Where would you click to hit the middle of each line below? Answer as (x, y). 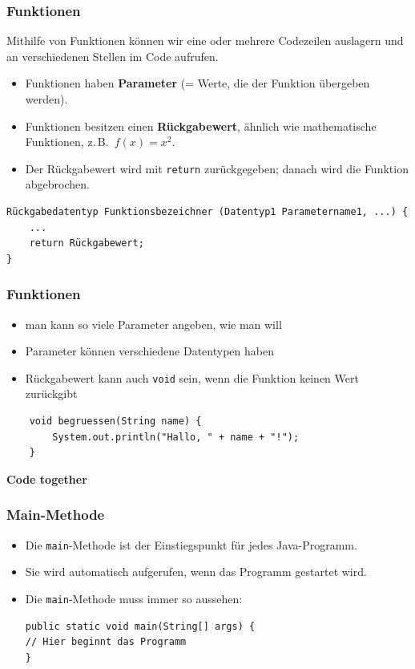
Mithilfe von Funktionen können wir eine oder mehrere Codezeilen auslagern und (205, 41)
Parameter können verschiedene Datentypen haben (149, 351)
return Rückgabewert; (87, 243)
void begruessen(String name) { (115, 422)
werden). (46, 99)
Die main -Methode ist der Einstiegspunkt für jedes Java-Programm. (191, 544)
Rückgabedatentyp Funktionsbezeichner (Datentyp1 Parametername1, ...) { (207, 212)
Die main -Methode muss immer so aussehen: (134, 598)
